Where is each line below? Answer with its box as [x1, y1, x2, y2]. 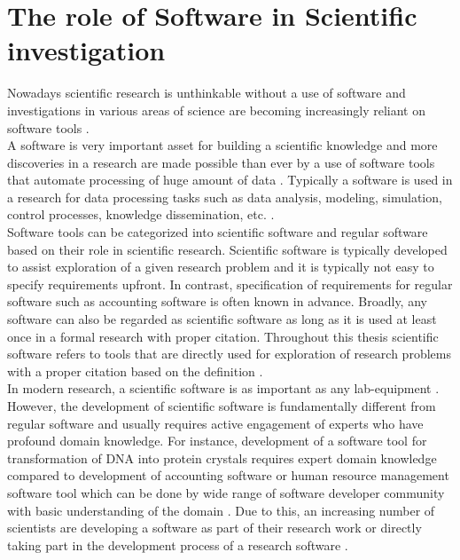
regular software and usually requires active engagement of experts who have [7, 414, 424, 432]
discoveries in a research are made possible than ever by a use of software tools [7, 153, 435, 171]
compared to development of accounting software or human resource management [7, 466, 449, 485]
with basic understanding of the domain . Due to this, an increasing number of [7, 501, 435, 519]
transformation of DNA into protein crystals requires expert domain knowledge [7, 448, 437, 467]
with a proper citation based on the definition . [7, 361, 263, 380]
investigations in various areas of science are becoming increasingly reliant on [7, 100, 425, 119]
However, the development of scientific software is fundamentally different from [7, 397, 436, 414]
